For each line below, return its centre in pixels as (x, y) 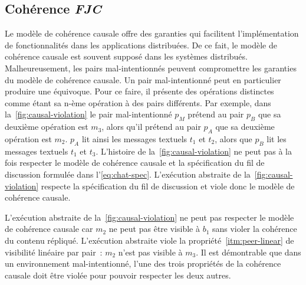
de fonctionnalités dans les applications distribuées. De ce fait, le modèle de (141, 45)
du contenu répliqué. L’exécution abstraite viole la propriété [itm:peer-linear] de (149, 240)
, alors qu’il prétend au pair (151, 127)
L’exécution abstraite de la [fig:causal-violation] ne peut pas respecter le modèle (149, 217)
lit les (277, 138)
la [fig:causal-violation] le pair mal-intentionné (88, 114)
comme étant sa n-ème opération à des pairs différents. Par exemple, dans (138, 102)
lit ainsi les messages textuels (134, 138)
